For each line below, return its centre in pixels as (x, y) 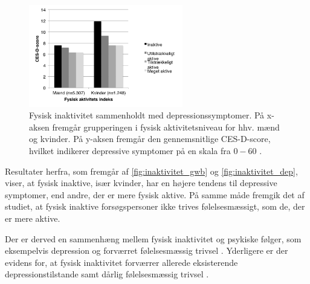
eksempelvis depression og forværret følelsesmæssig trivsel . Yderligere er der (147, 250)
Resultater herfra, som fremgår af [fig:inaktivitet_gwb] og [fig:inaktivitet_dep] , (151, 171)
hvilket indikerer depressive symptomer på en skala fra (130, 150)
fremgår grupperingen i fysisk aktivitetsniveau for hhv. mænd (166, 127)
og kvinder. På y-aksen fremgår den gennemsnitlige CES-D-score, (150, 139)
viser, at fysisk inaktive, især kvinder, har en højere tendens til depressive (141, 183)
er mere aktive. (33, 218)
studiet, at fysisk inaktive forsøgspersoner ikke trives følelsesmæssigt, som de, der (155, 206)
